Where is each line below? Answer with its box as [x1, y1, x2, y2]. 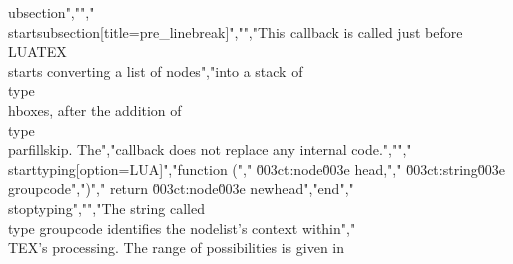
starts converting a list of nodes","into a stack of [8, 60, 303, 81]
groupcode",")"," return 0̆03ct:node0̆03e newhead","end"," [8, 178, 354, 199]
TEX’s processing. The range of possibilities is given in [8, 237, 345, 258]
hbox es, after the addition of [8, 99, 182, 120]
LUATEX [8, 41, 67, 62]
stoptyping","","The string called [8, 197, 205, 218]
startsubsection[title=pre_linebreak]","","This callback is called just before [8, 21, 463, 42]
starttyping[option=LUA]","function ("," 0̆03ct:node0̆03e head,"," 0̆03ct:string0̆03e [8, 158, 506, 179]
